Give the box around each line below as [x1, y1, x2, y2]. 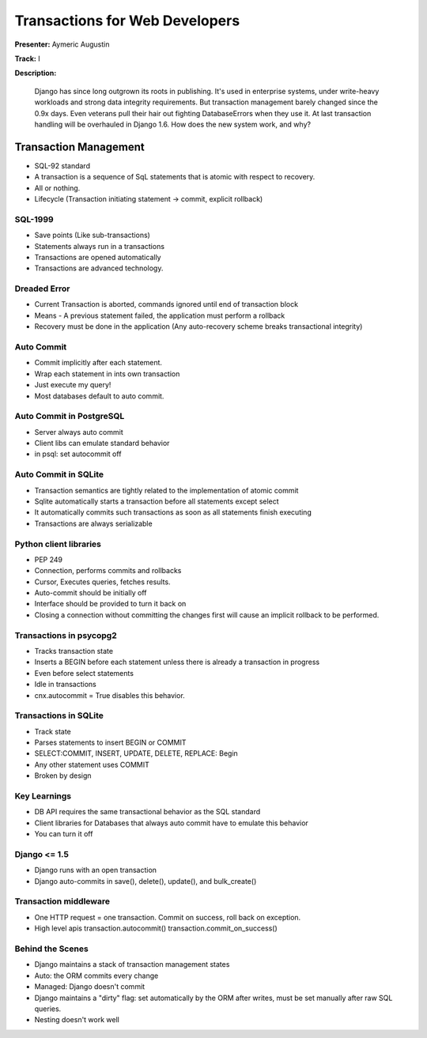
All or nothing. [34, 183, 81, 193]
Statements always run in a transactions [34, 241, 165, 251]
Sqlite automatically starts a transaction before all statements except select [34, 496, 280, 506]
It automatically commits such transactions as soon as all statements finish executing [34, 508, 312, 517]
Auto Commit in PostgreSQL [14, 411, 125, 422]
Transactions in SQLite [14, 710, 104, 721]
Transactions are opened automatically [34, 252, 161, 262]
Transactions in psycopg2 [14, 629, 118, 640]
